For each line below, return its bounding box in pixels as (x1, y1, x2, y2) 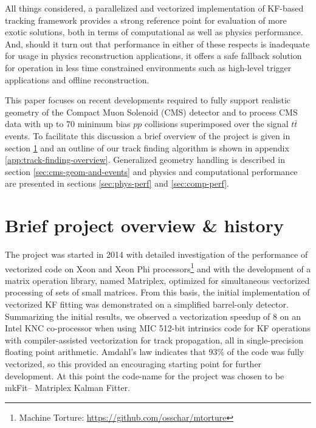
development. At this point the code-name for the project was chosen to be (5, 369, 284, 382)
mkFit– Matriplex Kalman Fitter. (5, 381, 131, 394)
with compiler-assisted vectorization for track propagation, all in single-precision (5, 333, 304, 346)
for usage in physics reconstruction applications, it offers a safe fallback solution (5, 49, 302, 62)
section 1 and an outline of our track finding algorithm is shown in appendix (5, 141, 289, 154)
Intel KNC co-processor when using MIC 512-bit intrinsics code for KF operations (5, 322, 311, 334)
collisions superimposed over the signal (145, 117, 289, 130)
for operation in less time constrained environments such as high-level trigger (5, 61, 292, 74)
